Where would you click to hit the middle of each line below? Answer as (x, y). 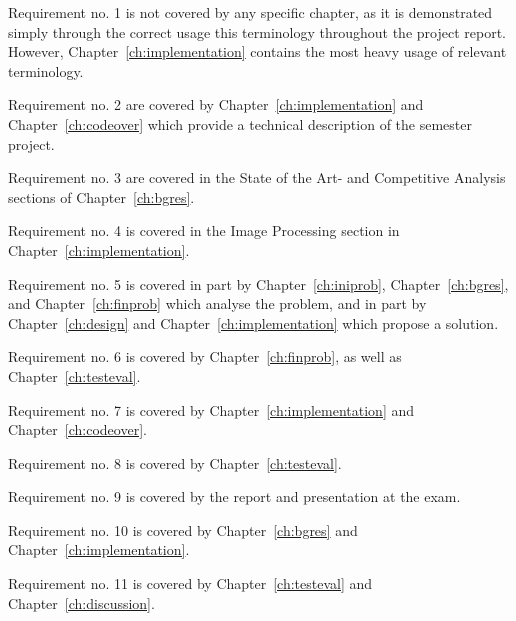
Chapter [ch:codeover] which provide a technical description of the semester (240, 123)
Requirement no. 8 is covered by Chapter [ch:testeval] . (175, 462)
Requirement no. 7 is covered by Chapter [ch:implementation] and (211, 409)
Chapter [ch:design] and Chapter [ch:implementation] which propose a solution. (253, 322)
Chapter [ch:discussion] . (81, 602)
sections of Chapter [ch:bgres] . (101, 196)
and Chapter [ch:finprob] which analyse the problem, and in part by (217, 303)
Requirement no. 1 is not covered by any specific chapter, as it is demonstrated (250, 12)
